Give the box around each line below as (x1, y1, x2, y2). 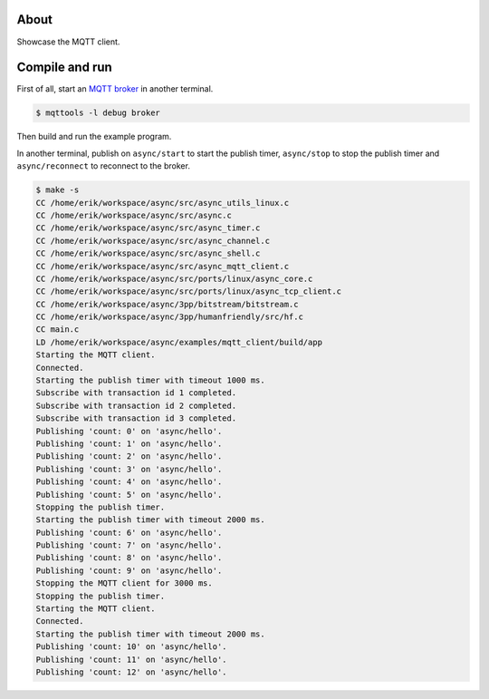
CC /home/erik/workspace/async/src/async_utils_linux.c (35, 198, 290, 208)
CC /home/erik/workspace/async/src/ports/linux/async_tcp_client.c (35, 286, 342, 296)
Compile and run (16, 60, 112, 75)
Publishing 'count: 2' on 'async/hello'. (35, 451, 223, 461)
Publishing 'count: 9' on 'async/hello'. (35, 565, 223, 576)
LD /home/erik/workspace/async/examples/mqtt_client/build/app (35, 336, 323, 347)
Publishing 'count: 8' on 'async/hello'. (35, 553, 223, 563)
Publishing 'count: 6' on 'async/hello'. (35, 527, 223, 538)
